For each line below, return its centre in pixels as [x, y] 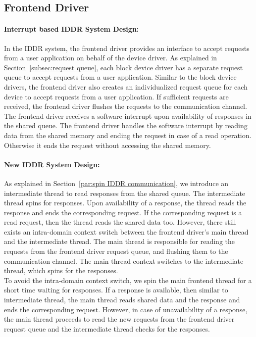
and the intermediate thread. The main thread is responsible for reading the [119, 241]
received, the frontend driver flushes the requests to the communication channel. [126, 106]
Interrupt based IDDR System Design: [72, 29]
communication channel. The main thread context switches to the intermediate [124, 261]
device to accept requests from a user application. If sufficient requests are [116, 96]
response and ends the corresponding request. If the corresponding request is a [123, 212]
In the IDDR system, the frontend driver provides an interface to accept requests [127, 48]
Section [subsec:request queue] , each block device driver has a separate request [124, 67]
